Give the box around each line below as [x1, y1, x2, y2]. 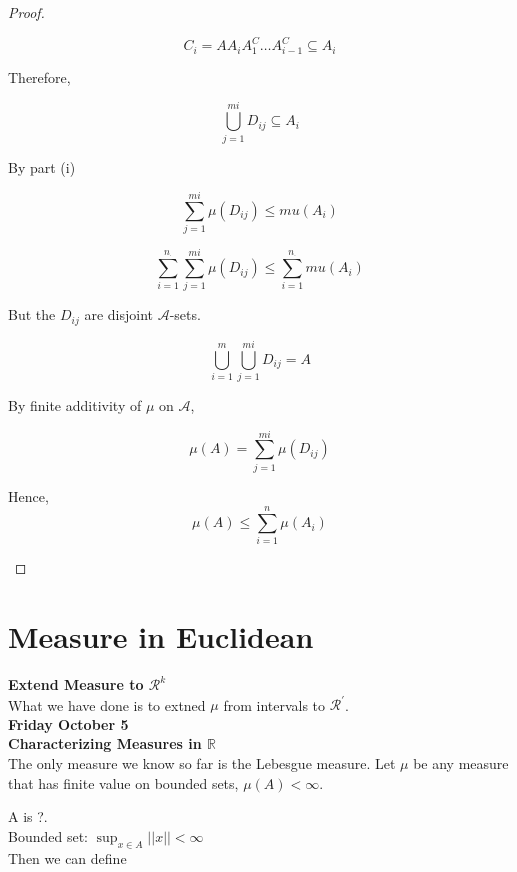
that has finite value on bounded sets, [8, 772, 239, 793]
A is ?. [8, 806, 48, 827]
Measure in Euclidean [8, 616, 314, 657]
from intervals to [223, 694, 326, 715]
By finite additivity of [8, 394, 142, 415]
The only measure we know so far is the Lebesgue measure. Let [8, 753, 396, 773]
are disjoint [84, 304, 153, 325]
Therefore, [8, 66, 71, 87]
